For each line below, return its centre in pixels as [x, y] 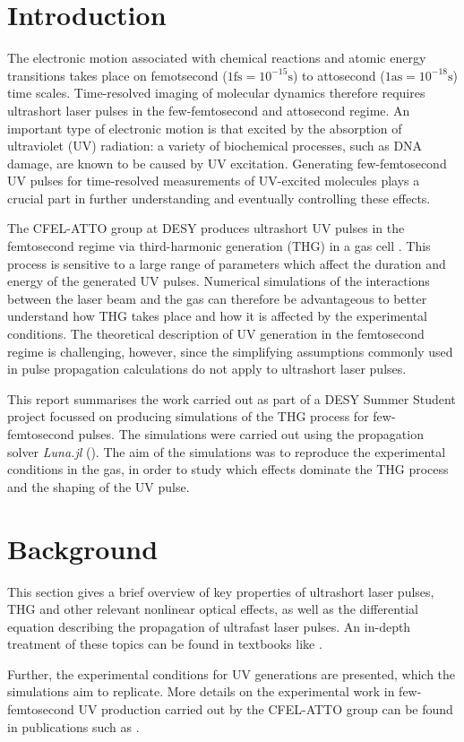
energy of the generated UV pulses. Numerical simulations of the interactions [219, 281]
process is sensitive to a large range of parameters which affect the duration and [227, 263]
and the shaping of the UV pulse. [99, 486]
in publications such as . [73, 726]
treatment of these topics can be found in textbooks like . [165, 644]
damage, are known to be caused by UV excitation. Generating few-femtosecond [227, 163]
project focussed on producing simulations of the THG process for [188, 416]
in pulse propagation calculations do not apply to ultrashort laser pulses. [207, 369]
